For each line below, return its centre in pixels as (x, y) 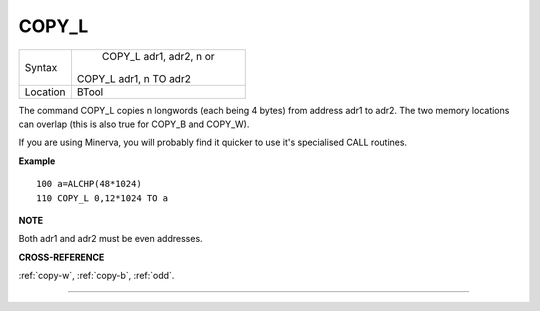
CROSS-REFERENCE (61, 257)
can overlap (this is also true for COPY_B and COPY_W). (134, 124)
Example (37, 161)
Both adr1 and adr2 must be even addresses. (111, 239)
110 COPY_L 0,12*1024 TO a (102, 198)
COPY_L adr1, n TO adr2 (134, 78)
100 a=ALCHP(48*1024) (89, 184)
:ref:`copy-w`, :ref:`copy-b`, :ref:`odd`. (96, 276)
